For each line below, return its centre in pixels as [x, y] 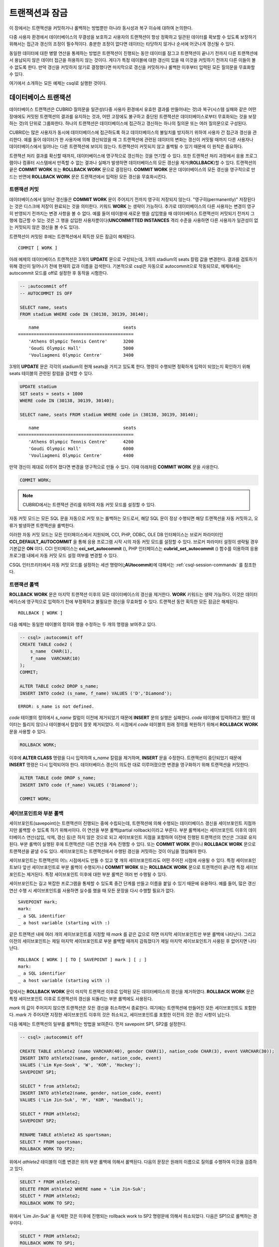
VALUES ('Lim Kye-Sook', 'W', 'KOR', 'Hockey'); [80, 1065]
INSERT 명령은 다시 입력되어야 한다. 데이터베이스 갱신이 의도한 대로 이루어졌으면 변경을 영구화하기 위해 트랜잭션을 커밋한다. [129, 765]
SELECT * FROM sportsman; [51, 1142]
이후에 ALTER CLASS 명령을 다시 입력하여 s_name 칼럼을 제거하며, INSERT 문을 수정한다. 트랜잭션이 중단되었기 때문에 [125, 758]
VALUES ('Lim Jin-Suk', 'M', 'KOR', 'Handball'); [81, 1100]
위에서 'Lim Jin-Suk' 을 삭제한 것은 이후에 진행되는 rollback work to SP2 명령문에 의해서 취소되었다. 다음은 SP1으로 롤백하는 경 [133, 1216]
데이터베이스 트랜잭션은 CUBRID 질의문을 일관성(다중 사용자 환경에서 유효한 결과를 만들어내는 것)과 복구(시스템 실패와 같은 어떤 [133, 109]
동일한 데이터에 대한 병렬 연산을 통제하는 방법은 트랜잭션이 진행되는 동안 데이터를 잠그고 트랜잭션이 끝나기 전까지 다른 [123, 53]
